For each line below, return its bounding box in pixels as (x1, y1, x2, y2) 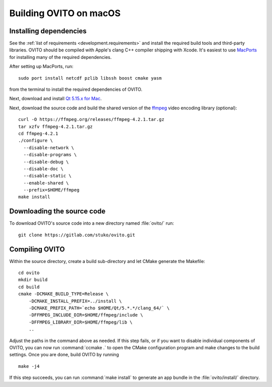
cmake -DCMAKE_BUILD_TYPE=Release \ (18, 291, 109, 297)
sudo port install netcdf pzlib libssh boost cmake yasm (18, 75, 162, 81)
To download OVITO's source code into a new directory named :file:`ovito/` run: (9, 220, 174, 226)
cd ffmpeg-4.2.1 (18, 131, 58, 136)
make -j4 (18, 363, 40, 369)
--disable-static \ (23, 173, 72, 179)
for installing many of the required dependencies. (9, 54, 112, 60)
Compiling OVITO (9, 245, 65, 253)
